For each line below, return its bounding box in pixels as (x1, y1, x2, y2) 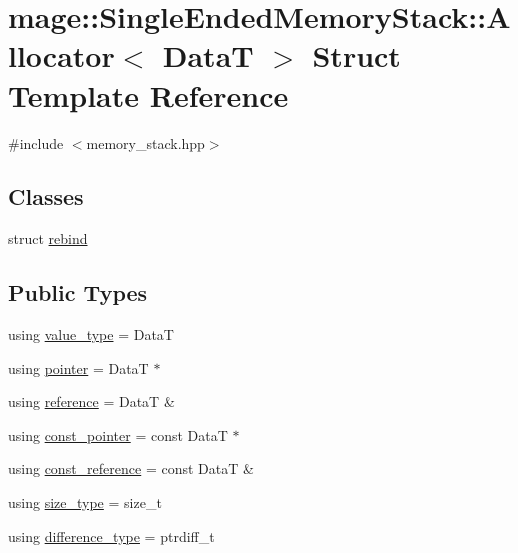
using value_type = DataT (8, 324, 174, 345)
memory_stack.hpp (86, 132, 205, 153)
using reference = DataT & (8, 391, 175, 412)
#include (8, 132, 64, 153)
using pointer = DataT (8, 357, 149, 378)
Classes (8, 181, 84, 212)
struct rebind (8, 228, 88, 249)
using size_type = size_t (8, 492, 162, 513)
